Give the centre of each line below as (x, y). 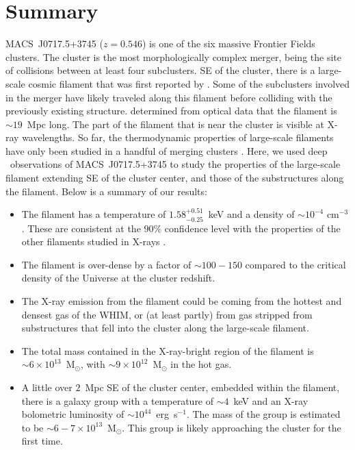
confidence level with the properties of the (252, 228)
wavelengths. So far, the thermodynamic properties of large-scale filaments (178, 137)
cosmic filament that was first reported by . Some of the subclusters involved (189, 83)
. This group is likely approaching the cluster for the (232, 427)
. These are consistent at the (81, 228)
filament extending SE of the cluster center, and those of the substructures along (175, 178)
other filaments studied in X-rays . (94, 241)
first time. (42, 441)
